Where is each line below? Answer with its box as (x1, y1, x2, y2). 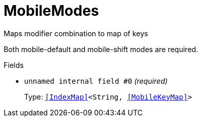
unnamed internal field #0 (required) (24, 76, 168, 85)
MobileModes (4, 2, 99, 19)
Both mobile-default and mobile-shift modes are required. (4, 44, 198, 54)
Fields (4, 60, 24, 69)
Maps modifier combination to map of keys (4, 29, 148, 38)
